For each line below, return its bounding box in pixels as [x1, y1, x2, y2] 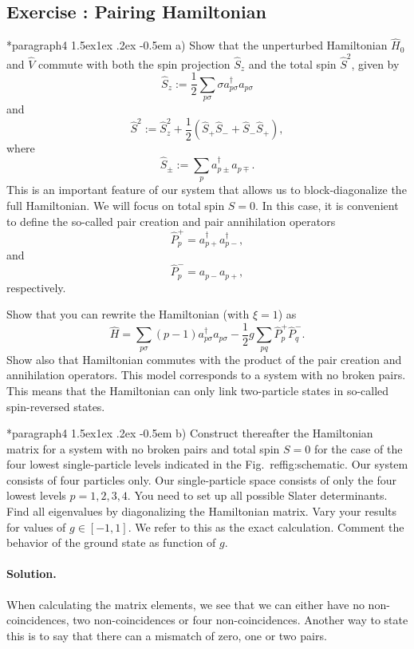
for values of [6, 518, 66, 535]
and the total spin [248, 55, 337, 72]
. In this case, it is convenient [255, 197, 399, 214]
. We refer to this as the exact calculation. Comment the [128, 518, 404, 535]
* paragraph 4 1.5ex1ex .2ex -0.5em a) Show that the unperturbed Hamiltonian [6, 37, 388, 53]
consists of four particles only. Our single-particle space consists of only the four [6, 471, 396, 488]
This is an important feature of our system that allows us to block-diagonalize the [6, 181, 407, 198]
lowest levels [6, 487, 66, 504]
